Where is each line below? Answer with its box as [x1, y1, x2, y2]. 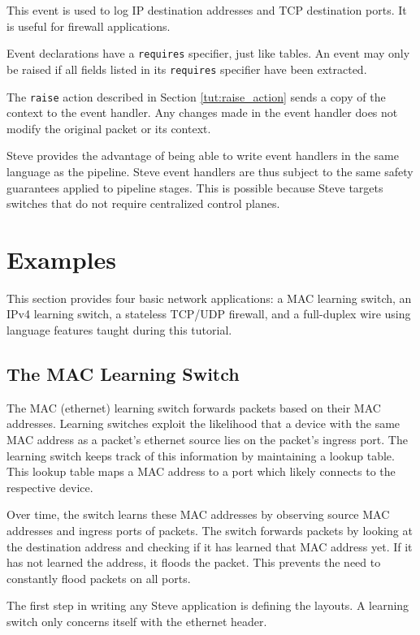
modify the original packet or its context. [6, 119, 211, 136]
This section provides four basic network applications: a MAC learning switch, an [6, 289, 412, 306]
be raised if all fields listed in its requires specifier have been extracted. [6, 60, 367, 77]
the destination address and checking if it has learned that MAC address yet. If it [6, 538, 413, 555]
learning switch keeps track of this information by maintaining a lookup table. [6, 447, 395, 464]
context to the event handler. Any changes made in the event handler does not [6, 104, 398, 121]
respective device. [6, 478, 93, 495]
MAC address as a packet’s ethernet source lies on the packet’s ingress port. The [6, 431, 408, 448]
